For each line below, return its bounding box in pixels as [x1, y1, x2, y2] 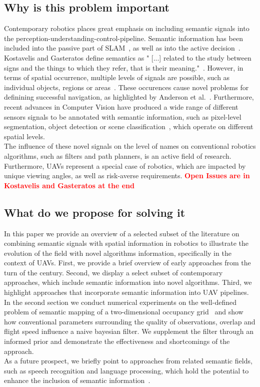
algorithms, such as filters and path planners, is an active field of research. [4, 150, 231, 161]
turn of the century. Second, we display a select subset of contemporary [4, 267, 223, 277]
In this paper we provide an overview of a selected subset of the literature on [4, 228, 239, 238]
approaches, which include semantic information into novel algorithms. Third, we [4, 277, 252, 287]
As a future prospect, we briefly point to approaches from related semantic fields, [4, 355, 252, 366]
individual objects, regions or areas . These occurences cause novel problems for [4, 82, 249, 92]
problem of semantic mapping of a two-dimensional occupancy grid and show [4, 306, 243, 317]
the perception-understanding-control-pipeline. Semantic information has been [4, 33, 243, 43]
